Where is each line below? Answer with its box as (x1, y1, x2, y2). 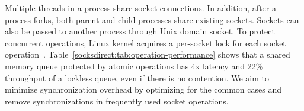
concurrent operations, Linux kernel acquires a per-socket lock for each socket (5, 36, 286, 49)
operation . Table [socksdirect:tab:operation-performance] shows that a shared (5, 48, 290, 61)
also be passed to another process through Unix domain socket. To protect (5, 25, 275, 37)
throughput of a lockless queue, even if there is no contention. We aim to (5, 71, 269, 84)
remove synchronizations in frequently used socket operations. (5, 94, 229, 107)
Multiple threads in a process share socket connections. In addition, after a (5, 2, 276, 14)
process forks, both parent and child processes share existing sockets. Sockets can (5, 13, 299, 26)
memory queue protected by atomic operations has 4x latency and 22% (5, 59, 263, 72)
